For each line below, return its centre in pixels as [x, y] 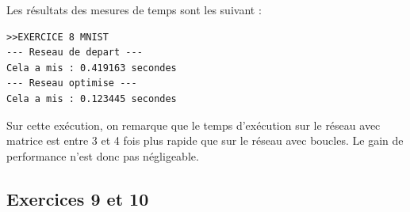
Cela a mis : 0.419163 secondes [92, 68]
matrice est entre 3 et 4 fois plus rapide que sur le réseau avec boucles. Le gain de [205, 140]
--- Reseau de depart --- [75, 53]
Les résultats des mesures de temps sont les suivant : [134, 9]
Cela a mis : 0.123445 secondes [92, 98]
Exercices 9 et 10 [78, 198]
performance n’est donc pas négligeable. [103, 155]
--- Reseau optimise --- [72, 83]
